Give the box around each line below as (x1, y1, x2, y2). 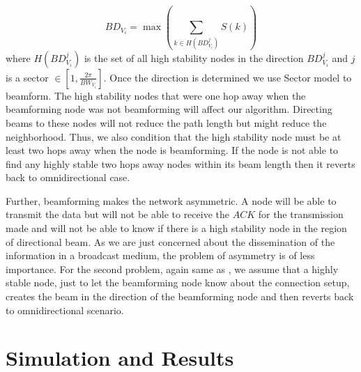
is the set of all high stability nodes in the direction (84, 50, 304, 65)
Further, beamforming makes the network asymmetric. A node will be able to (6, 193, 337, 208)
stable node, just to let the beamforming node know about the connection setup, (6, 275, 350, 290)
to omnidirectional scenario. (6, 302, 124, 317)
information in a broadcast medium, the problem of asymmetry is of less (6, 248, 315, 263)
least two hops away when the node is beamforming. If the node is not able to (6, 143, 339, 157)
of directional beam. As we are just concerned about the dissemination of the (6, 234, 335, 249)
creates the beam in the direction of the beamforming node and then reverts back (6, 289, 354, 304)
